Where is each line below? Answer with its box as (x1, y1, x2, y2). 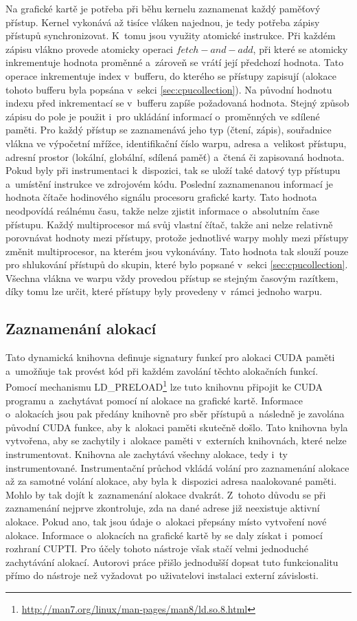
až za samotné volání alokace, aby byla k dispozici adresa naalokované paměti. (5, 474, 337, 488)
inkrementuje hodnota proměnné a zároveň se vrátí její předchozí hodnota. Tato (5, 55, 344, 69)
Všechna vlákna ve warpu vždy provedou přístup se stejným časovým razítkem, (5, 270, 338, 285)
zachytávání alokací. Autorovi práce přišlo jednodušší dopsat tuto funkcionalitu (5, 554, 338, 569)
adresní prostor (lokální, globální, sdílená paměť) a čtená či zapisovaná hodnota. (5, 149, 345, 164)
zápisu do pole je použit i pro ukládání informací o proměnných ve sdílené (5, 109, 320, 123)
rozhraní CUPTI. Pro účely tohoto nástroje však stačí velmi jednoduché (5, 541, 309, 556)
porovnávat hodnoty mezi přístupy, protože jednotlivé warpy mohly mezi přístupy (5, 230, 349, 245)
